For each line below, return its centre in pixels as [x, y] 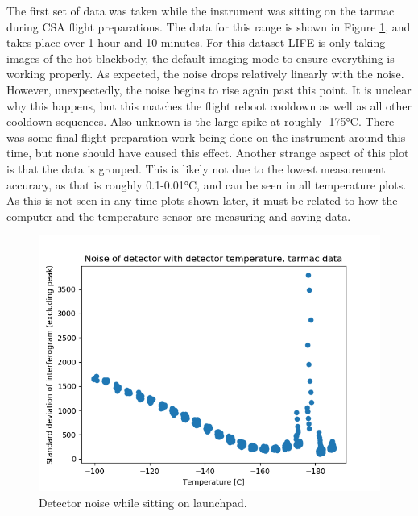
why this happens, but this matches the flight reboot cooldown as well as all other [209, 105]
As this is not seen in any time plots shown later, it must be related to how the [202, 200]
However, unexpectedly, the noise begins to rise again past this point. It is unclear [209, 89]
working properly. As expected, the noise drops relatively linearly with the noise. [205, 74]
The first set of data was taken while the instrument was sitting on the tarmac [201, 10]
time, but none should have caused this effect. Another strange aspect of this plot [208, 153]
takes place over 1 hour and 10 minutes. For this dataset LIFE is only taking [196, 42]
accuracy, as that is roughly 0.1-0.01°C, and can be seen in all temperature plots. [207, 184]
